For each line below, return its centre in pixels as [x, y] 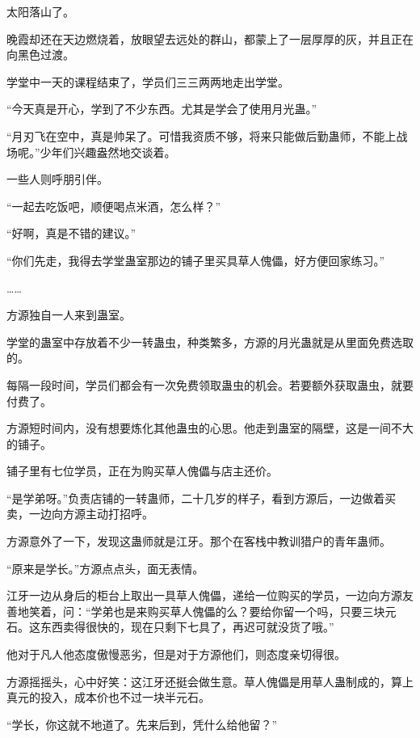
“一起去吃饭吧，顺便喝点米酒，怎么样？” [114, 206]
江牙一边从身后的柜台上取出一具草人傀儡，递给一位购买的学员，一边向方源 [204, 595]
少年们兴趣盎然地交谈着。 [108, 152]
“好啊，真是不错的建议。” [71, 233]
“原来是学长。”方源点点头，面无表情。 [105, 568]
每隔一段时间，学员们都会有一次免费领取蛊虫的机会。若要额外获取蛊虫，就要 [210, 384]
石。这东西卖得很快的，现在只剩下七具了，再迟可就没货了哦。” [170, 627]
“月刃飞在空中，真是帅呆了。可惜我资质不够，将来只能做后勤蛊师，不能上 [202, 135]
